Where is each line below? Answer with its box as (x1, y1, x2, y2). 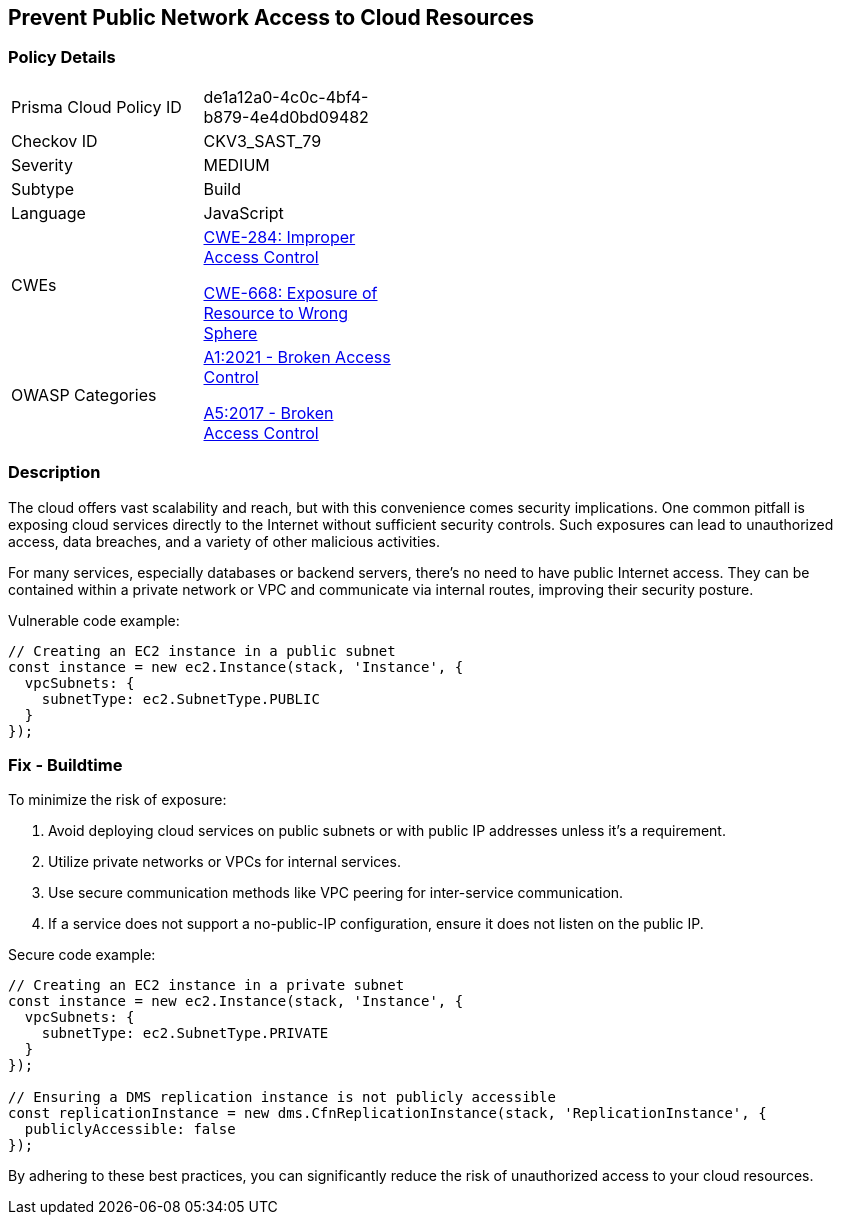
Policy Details (8, 47, 116, 68)
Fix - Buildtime (8, 754, 123, 775)
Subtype (11, 178, 75, 199)
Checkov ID (11, 130, 98, 151)
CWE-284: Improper (203, 226, 356, 247)
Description (8, 462, 101, 483)
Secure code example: (8, 946, 156, 964)
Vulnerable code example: (8, 611, 180, 629)
